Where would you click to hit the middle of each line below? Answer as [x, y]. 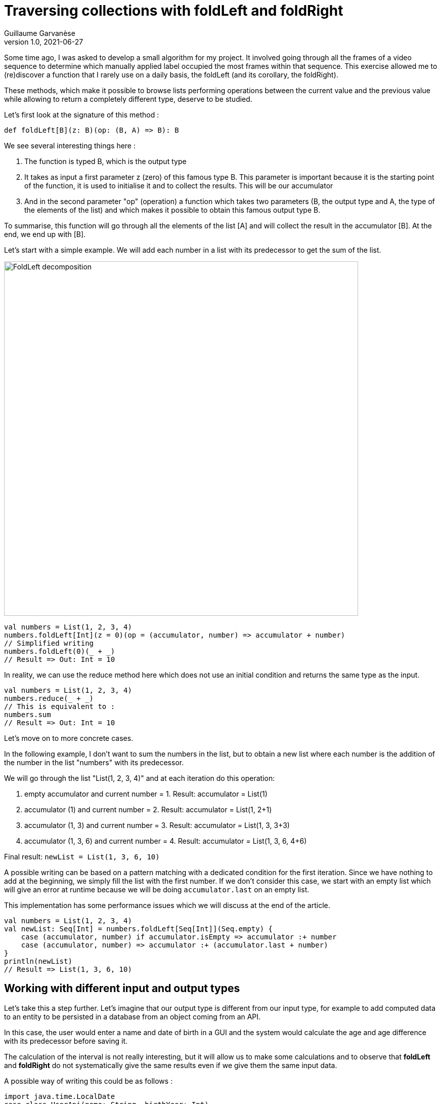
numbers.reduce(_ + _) [49, 698]
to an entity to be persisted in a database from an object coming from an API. [133, 1016]
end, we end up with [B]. [45, 234]
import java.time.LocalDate [60, 1096]
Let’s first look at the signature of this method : [82, 114]
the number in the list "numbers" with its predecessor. [94, 762]
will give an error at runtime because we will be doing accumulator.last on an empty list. [157, 889]
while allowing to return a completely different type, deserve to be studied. [128, 99]
